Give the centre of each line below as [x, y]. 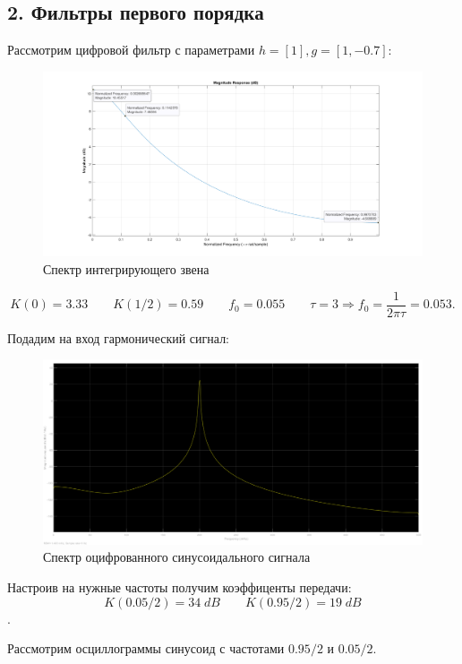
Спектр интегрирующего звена [126, 269]
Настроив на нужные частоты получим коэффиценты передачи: [180, 587]
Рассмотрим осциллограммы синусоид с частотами [146, 648]
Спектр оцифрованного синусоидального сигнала [177, 557]
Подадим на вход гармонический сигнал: [119, 337]
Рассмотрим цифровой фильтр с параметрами [131, 50]
